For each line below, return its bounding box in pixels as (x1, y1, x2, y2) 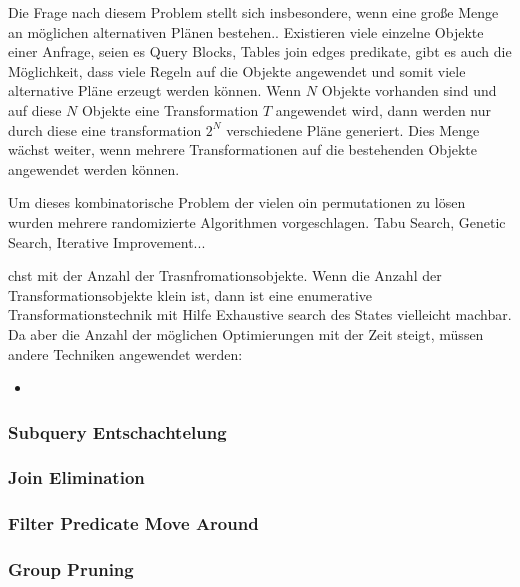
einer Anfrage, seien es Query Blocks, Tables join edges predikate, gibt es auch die (8, 41, 512, 62)
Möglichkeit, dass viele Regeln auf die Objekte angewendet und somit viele (8, 60, 466, 81)
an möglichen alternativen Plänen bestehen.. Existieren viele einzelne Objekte (8, 21, 484, 42)
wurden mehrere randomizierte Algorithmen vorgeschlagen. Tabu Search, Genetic (8, 211, 506, 232)
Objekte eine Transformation (81, 99, 259, 120)
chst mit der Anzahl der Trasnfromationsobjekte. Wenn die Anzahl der (8, 265, 442, 286)
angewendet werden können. (8, 158, 180, 179)
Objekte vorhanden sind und (321, 80, 497, 101)
